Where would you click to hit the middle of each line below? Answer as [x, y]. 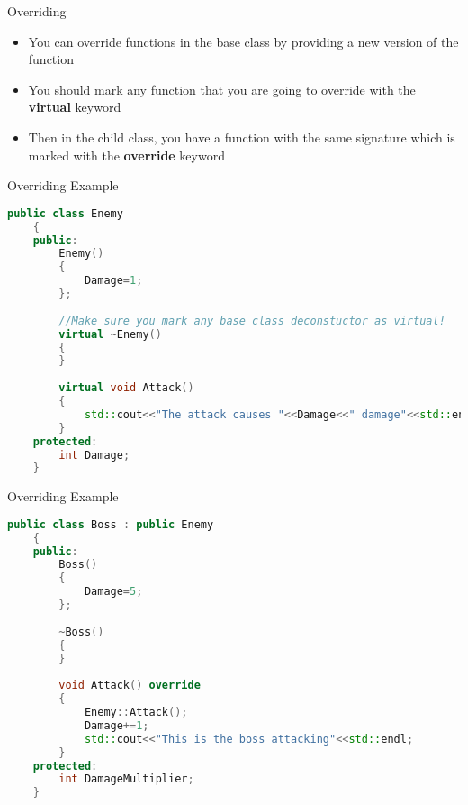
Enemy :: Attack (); [136, 713]
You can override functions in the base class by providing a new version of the [243, 41]
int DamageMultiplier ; [126, 779]
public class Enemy [65, 213]
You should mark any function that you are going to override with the [222, 89]
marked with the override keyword [126, 155]
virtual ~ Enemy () [110, 334]
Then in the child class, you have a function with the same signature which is [242, 137]
